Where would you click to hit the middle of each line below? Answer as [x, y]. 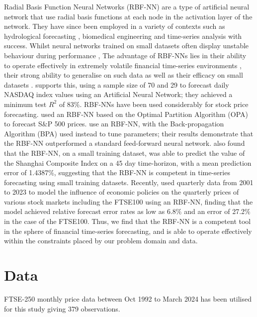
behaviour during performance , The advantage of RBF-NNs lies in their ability [125, 55]
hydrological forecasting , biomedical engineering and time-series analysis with [123, 36]
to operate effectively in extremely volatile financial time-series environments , [123, 65]
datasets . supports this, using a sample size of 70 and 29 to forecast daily [117, 84]
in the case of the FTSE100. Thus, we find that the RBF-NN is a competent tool [128, 221]
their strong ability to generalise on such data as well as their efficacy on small [124, 75]
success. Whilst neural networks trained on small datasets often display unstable [127, 46]
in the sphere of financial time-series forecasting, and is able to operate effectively [128, 231]
